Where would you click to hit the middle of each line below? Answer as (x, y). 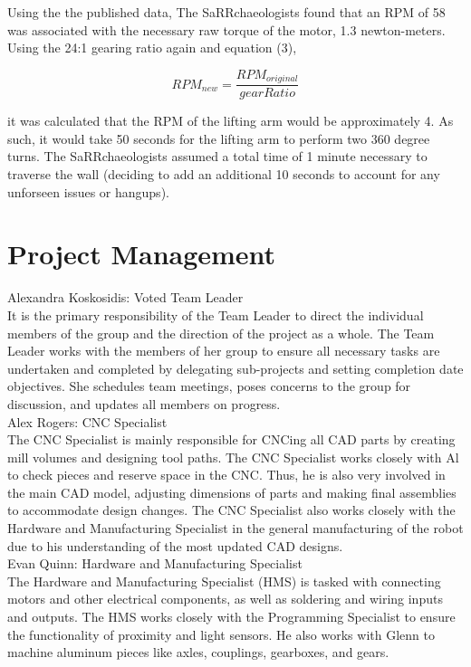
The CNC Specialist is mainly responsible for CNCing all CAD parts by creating (231, 439)
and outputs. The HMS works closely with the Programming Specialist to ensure (231, 617)
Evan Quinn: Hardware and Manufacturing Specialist (155, 563)
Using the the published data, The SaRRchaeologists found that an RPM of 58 (226, 12)
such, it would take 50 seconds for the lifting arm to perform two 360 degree (219, 138)
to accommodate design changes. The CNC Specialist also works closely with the (231, 510)
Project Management (142, 254)
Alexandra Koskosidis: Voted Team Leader (125, 297)
